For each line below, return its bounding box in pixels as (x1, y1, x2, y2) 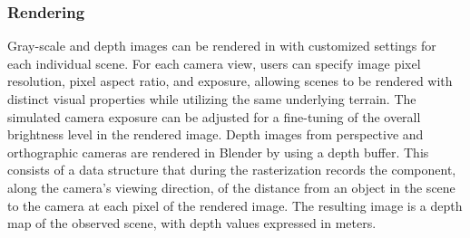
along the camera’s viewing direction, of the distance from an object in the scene (7, 177, 455, 196)
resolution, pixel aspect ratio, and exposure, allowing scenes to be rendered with (7, 71, 453, 90)
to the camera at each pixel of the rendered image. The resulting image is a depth (7, 195, 463, 214)
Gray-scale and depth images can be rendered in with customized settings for (7, 36, 436, 55)
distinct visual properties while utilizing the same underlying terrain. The (7, 90, 416, 108)
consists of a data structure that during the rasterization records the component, (7, 160, 456, 179)
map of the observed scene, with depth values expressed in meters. (7, 214, 377, 233)
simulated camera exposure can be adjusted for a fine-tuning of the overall (7, 107, 421, 126)
